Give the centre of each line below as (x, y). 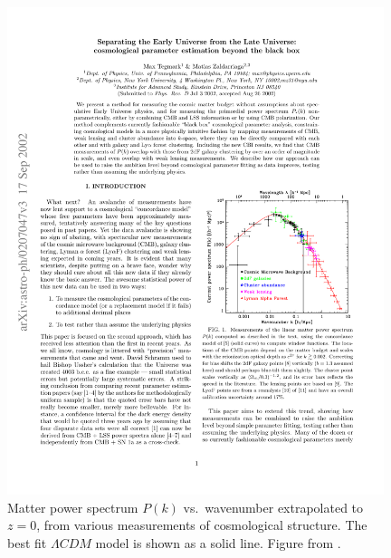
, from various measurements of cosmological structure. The (202, 525)
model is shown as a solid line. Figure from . (218, 542)
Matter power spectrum (73, 507)
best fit (27, 542)
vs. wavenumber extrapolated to (273, 507)
